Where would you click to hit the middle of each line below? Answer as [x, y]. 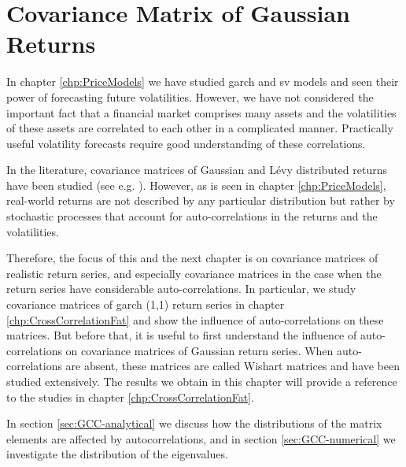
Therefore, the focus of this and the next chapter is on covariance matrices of [192, 258]
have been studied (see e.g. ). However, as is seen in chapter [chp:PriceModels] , [196, 185]
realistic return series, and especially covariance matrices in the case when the [194, 273]
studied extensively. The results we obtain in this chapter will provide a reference [202, 381]
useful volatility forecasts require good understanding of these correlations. [186, 143]
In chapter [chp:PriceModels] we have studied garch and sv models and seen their [203, 82]
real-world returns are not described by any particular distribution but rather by [201, 200]
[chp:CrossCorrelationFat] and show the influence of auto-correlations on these [195, 319]
